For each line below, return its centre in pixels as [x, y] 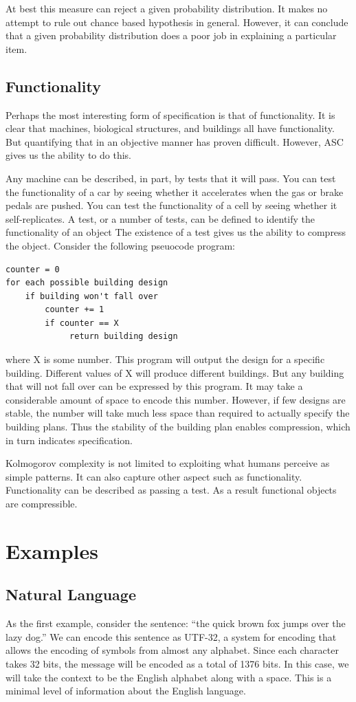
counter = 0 [33, 269]
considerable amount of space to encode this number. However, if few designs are [176, 399]
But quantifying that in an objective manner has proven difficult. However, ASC [175, 141]
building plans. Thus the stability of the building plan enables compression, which [178, 427]
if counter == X [82, 323]
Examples [52, 550]
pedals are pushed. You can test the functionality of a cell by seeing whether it [171, 205]
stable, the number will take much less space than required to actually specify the [178, 413]
